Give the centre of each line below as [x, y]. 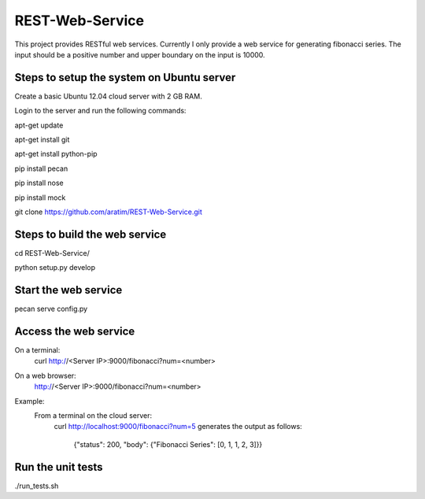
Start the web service [68, 290]
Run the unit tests [59, 467]
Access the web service [75, 331]
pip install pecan [41, 168]
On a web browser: [45, 375]
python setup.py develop [55, 268]
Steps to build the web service [91, 234]
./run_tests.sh [37, 486]
